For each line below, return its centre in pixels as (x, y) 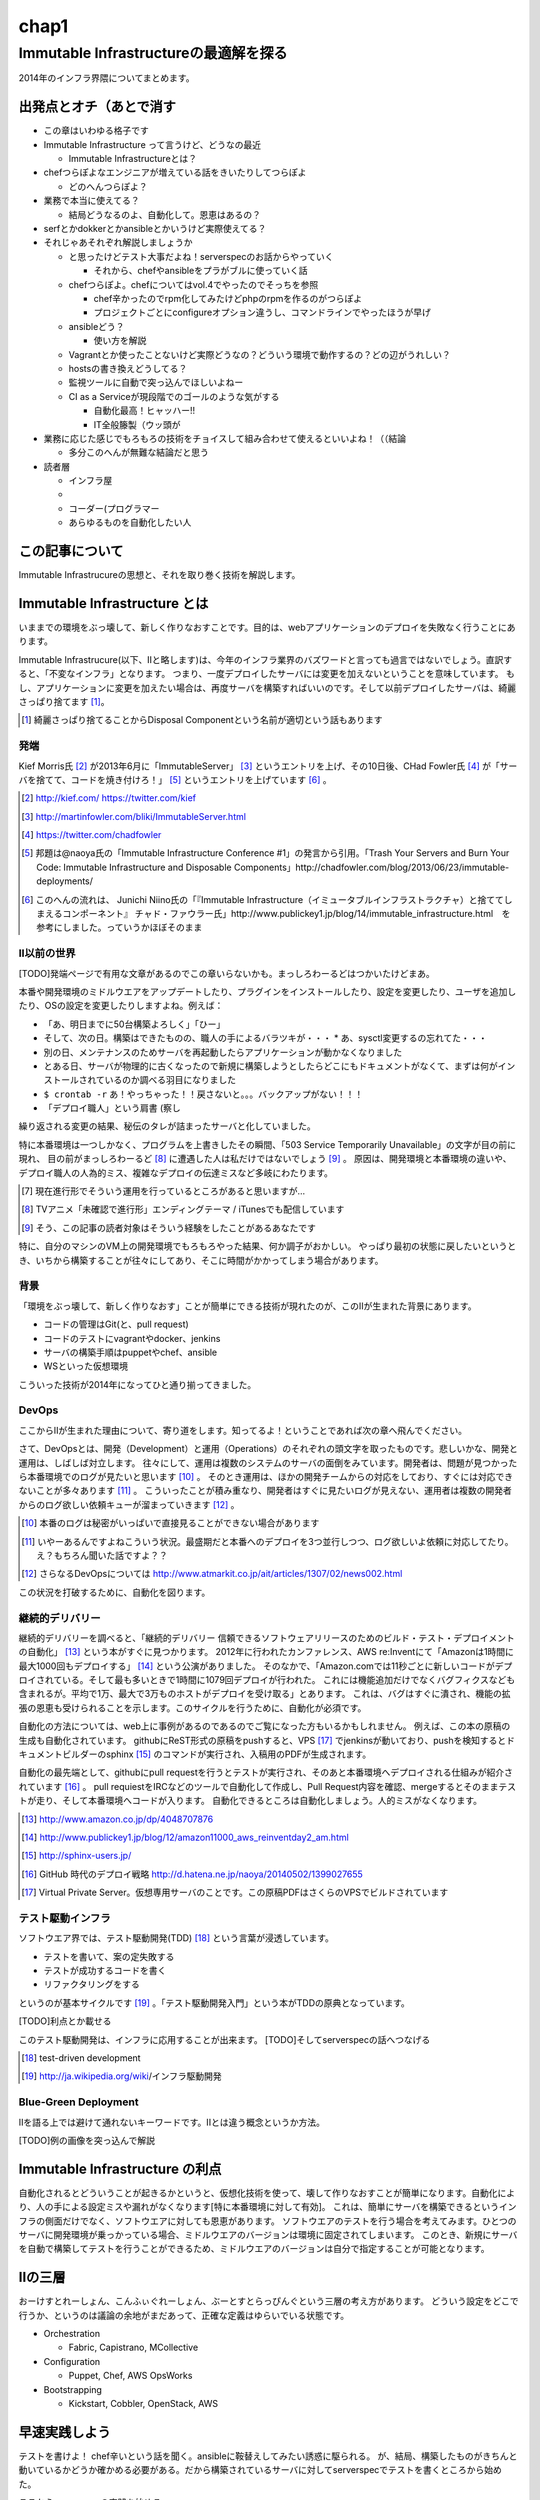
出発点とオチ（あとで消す (97, 106)
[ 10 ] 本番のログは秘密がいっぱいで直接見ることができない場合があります (170, 1523)
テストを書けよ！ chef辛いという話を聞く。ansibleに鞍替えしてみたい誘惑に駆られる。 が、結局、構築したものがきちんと (268, 2456)
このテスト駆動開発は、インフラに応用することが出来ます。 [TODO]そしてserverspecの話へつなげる (224, 2039)
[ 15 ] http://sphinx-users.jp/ (76, 1856)
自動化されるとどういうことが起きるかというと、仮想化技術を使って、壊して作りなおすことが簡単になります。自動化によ (266, 2192)
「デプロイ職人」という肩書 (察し (112, 1108)
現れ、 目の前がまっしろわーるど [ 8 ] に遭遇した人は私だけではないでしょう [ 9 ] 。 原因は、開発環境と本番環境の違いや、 (265, 1159)
